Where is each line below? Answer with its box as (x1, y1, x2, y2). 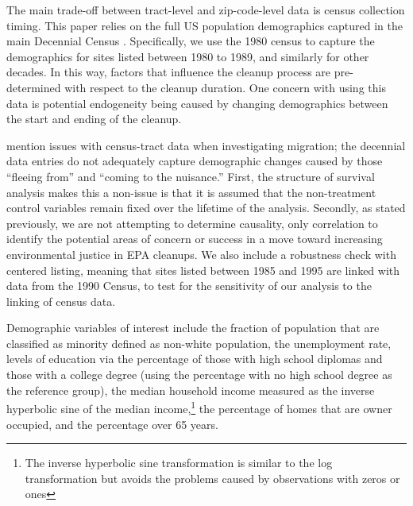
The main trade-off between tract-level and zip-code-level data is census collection (6, 2, 405, 17)
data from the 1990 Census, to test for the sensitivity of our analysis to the (6, 277, 372, 294)
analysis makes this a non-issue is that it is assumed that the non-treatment (6, 183, 376, 200)
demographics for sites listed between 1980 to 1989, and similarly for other (6, 48, 369, 64)
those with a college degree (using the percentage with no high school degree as (6, 366, 392, 383)
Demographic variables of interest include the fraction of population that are (6, 319, 380, 336)
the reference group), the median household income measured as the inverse (6, 381, 375, 398)
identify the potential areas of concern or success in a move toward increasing (6, 230, 383, 247)
